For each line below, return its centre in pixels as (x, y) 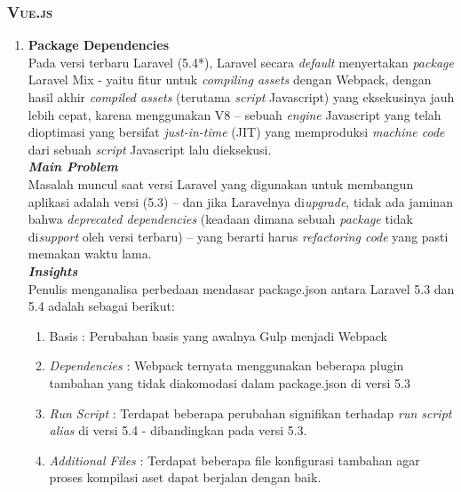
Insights (53, 270)
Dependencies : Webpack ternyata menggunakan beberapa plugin (227, 365)
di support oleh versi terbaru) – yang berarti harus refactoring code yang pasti (238, 236)
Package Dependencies (99, 45)
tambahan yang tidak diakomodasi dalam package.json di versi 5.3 (230, 382)
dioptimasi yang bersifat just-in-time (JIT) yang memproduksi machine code (236, 132)
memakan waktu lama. (90, 254)
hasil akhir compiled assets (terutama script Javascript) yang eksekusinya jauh (241, 97)
